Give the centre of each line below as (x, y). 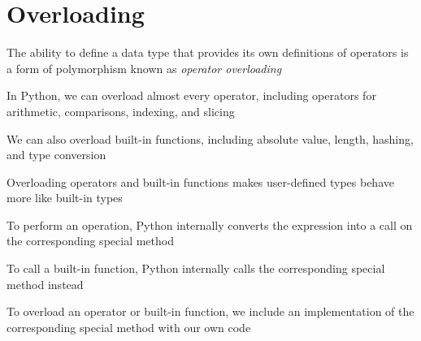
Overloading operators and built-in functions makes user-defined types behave (200, 181)
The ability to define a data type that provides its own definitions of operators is (208, 52)
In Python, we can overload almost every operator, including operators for (191, 95)
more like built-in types (65, 198)
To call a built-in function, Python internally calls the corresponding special (196, 268)
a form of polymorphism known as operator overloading (144, 68)
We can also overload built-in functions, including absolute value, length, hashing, (210, 138)
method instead (45, 284)
